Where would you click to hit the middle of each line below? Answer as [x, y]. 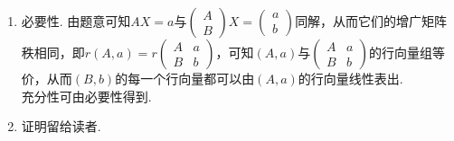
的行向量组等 [407, 52]
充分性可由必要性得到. [86, 96]
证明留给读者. [61, 126]
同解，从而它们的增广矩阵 [371, 21]
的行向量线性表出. [350, 78]
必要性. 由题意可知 [76, 21]
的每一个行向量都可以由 [185, 78]
